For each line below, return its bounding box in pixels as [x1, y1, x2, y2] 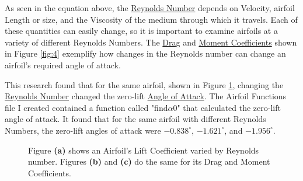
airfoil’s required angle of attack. [5, 58, 121, 71]
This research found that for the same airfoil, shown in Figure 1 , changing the [5, 78, 284, 90]
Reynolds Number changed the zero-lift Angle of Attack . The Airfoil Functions [5, 90, 287, 102]
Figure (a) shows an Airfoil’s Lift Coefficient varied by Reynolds [28, 144, 259, 156]
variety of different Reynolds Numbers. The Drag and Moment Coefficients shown [5, 36, 297, 48]
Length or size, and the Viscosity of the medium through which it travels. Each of [5, 13, 298, 25]
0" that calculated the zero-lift [173, 101, 281, 113]
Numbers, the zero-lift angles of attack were [5, 124, 161, 136]
